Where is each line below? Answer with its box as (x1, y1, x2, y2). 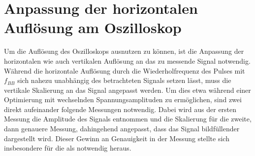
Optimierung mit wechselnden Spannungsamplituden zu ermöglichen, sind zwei (4, 94, 242, 105)
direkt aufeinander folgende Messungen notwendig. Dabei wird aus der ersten (4, 104, 237, 114)
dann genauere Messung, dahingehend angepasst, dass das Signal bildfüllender (4, 123, 240, 134)
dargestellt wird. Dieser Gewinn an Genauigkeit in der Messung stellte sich (4, 133, 229, 143)
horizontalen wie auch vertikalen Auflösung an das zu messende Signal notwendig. (4, 55, 251, 66)
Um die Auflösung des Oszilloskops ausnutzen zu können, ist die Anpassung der (4, 46, 244, 56)
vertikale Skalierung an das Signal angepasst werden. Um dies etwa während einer (4, 84, 251, 95)
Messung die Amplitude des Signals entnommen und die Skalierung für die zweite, (4, 114, 252, 124)
